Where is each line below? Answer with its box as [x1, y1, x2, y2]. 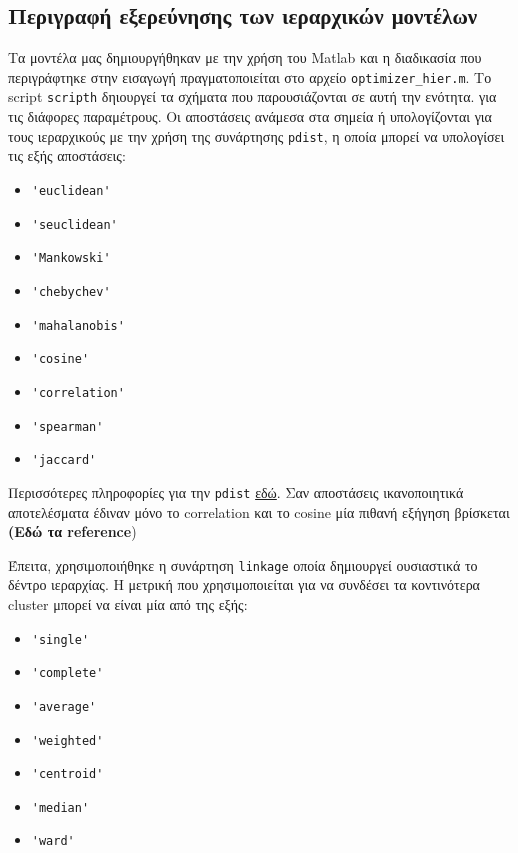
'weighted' [31, 733, 104, 748]
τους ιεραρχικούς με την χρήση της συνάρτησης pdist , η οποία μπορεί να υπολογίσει [8, 125, 505, 146]
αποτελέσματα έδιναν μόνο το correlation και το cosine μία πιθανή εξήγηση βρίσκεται [8, 501, 510, 522]
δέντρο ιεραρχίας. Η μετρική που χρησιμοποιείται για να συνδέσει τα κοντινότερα [8, 574, 480, 595]
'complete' [31, 666, 104, 681]
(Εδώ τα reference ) [8, 521, 137, 542]
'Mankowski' [31, 251, 111, 266]
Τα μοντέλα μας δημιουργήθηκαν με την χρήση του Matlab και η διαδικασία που [8, 47, 482, 68]
